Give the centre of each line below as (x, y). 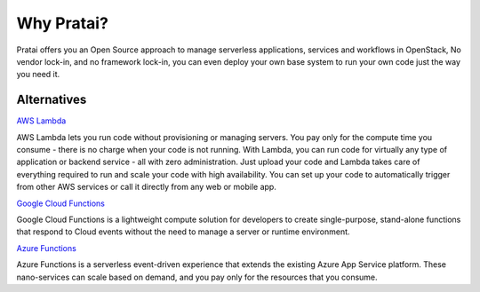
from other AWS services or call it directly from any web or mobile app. (147, 187)
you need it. (38, 75)
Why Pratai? (62, 23)
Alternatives (52, 100)
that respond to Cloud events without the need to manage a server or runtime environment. (183, 232)
